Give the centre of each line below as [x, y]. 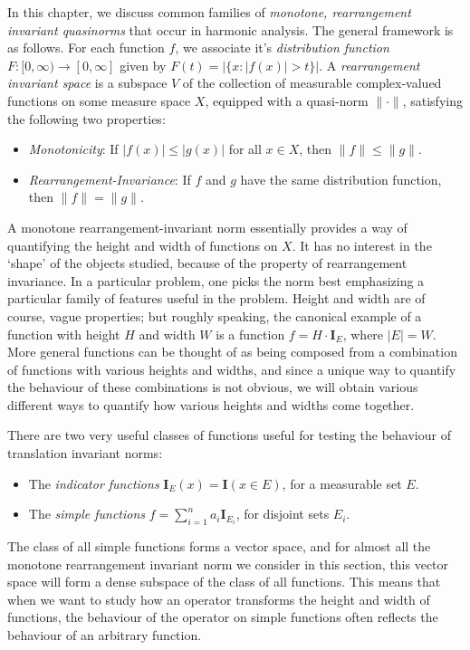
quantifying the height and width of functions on [143, 245]
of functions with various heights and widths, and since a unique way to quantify [232, 369]
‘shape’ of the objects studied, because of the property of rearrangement [207, 263]
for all [245, 149]
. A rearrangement [369, 65]
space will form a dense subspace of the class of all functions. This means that [224, 582]
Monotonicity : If [73, 149]
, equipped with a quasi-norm [287, 100]
